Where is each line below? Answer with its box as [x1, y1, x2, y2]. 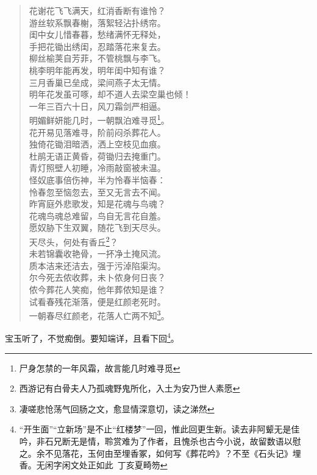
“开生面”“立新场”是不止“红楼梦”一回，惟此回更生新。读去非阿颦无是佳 [19, 423, 300, 435]
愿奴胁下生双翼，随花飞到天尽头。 [29, 221, 166, 234]
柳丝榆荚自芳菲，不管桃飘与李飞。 [29, 52, 166, 65]
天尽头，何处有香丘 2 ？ [29, 233, 118, 248]
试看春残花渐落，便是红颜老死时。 [29, 295, 166, 308]
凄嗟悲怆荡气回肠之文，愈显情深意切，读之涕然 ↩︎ [19, 402, 215, 415]
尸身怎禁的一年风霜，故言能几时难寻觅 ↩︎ [19, 361, 180, 374]
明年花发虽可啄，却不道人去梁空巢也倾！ [29, 88, 191, 100]
